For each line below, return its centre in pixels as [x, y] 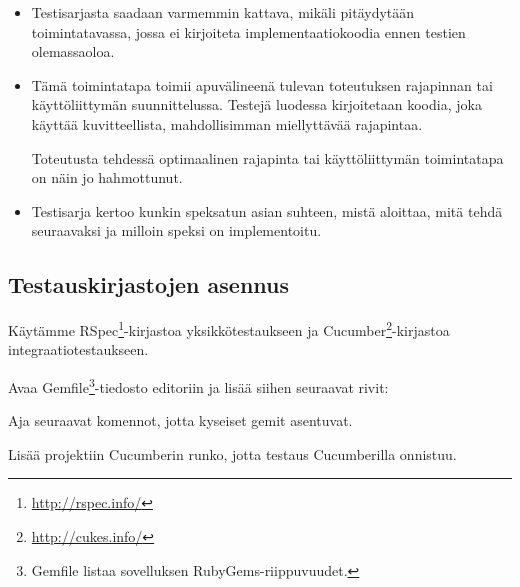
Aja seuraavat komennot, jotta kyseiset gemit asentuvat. [180, 420]
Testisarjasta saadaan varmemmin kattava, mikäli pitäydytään [223, 12]
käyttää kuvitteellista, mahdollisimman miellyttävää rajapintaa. [227, 123]
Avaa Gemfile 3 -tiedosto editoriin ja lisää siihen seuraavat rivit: [198, 385]
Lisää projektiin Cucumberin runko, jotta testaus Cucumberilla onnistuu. [232, 453]
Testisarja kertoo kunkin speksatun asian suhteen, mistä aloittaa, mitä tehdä [267, 210]
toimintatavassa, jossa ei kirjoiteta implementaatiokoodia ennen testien [248, 31]
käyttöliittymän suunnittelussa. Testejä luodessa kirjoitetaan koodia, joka [256, 104]
